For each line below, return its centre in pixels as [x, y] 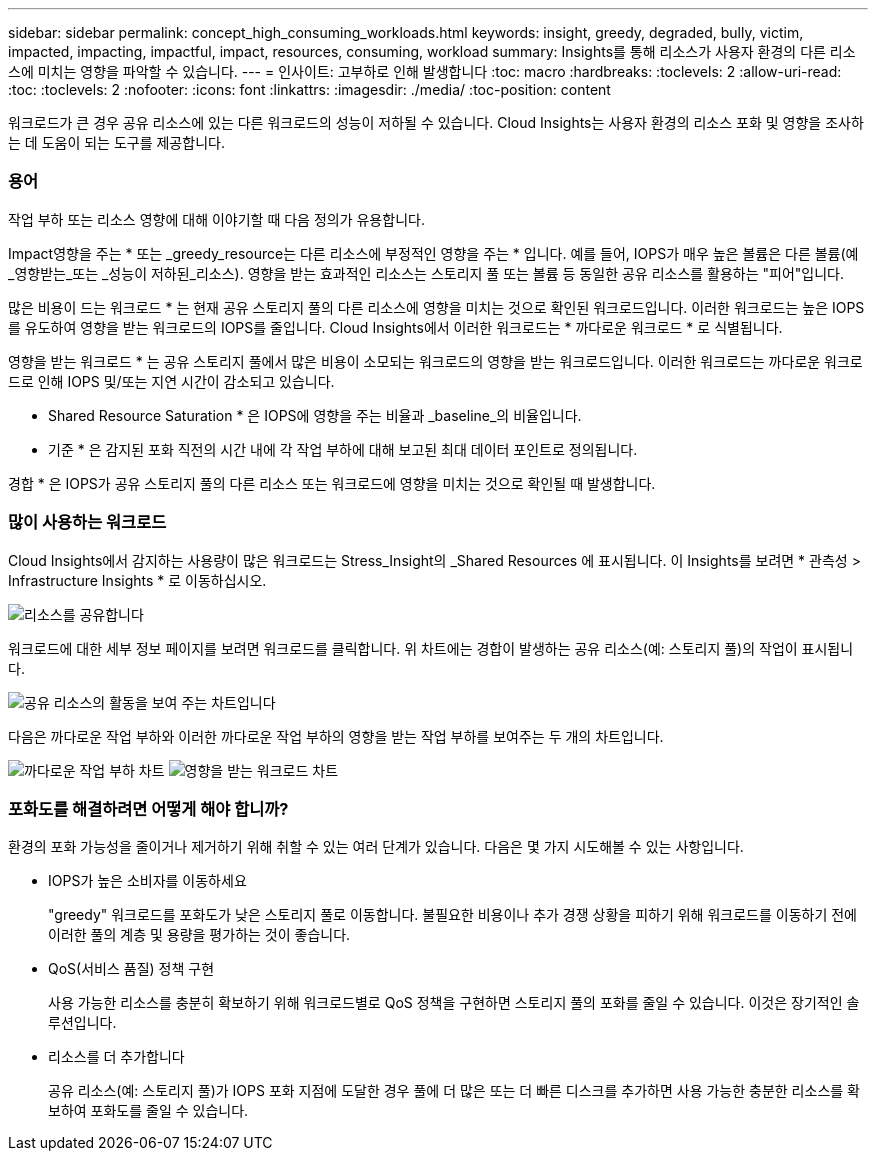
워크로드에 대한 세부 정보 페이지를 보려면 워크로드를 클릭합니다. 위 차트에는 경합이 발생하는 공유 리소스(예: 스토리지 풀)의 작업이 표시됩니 [431, 648]
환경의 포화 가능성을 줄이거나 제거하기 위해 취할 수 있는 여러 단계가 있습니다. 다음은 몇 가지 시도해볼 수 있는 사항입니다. [376, 847]
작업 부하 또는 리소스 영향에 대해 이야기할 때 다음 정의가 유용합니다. [216, 219]
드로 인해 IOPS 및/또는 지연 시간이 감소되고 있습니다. [171, 381]
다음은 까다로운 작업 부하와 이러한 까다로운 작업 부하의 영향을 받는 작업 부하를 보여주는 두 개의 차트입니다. [336, 736]
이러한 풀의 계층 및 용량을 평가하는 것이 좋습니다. [199, 935]
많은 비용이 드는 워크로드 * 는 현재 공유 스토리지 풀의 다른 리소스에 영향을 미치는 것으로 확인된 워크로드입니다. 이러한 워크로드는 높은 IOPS [436, 307]
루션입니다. [82, 1023]
